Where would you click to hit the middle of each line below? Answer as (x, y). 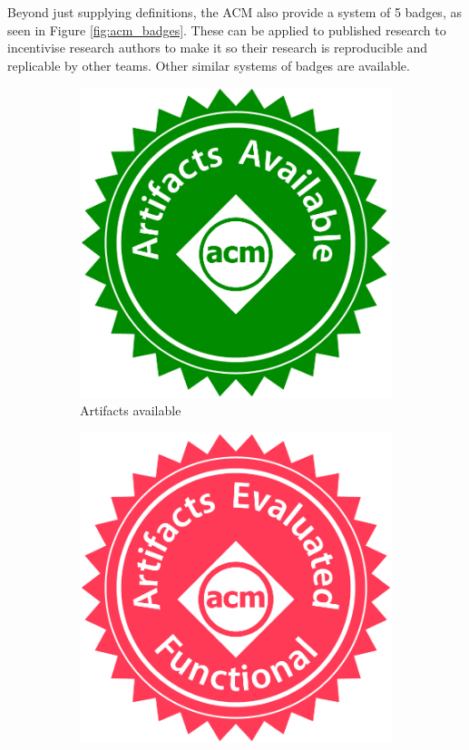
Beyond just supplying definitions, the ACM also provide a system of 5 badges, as (234, 12)
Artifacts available (131, 410)
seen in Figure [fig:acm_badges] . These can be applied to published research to (227, 29)
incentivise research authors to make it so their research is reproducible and (218, 48)
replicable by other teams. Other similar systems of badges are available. (209, 65)
